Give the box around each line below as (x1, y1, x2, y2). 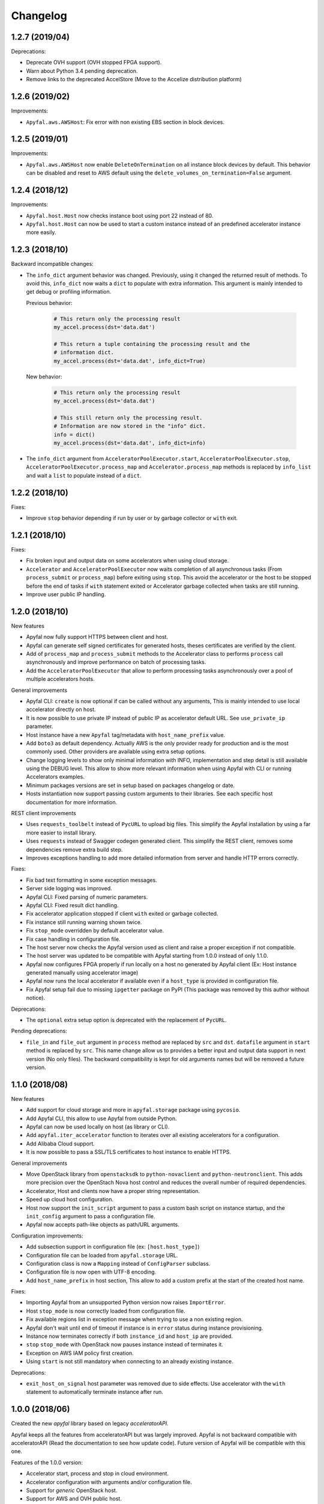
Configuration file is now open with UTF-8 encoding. (26, 1268, 157, 1275)
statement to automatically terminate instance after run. (26, 1388, 163, 1396)
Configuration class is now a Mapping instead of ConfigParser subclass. (26, 1260, 211, 1267)
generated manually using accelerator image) (26, 969, 139, 976)
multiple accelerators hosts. (26, 676, 95, 683)
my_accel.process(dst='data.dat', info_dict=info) (53, 440, 206, 446)
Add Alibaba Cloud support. (26, 1140, 95, 1147)
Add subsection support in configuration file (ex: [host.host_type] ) (26, 1243, 200, 1251)
